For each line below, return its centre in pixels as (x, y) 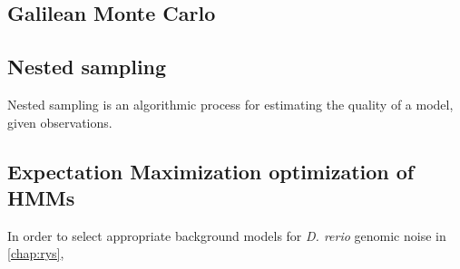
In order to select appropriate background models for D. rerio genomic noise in (227, 235)
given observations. (60, 122)
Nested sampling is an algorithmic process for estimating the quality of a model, (230, 104)
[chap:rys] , (36, 253)
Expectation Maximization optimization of (211, 171)
